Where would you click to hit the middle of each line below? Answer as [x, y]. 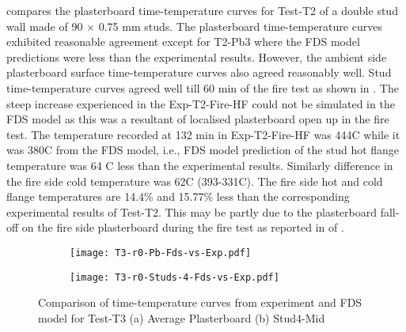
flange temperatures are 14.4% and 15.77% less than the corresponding [178, 196]
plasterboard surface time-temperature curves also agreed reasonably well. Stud [199, 72]
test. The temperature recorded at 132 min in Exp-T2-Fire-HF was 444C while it [203, 134]
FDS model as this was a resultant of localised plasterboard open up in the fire [198, 119]
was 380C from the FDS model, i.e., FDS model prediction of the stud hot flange [203, 150]
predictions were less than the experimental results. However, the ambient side [197, 57]
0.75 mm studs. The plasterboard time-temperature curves [240, 26]
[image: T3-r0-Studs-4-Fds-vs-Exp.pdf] [175, 277]
